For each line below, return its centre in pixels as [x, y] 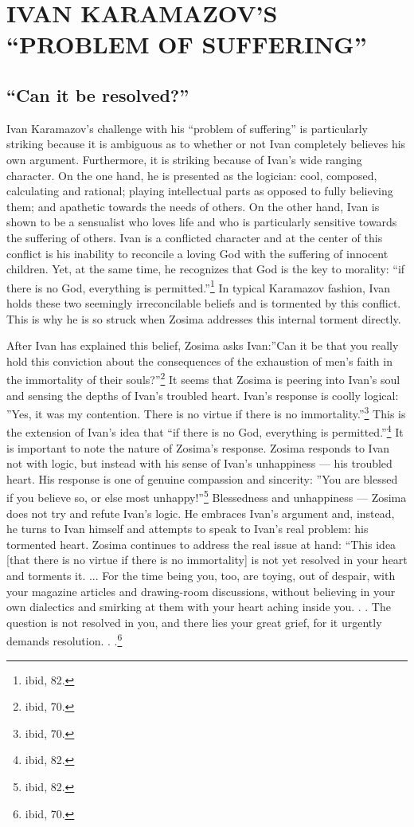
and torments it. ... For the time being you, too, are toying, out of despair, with [201, 576]
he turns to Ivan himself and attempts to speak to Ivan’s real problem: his [187, 529]
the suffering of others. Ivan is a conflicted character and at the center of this [195, 237]
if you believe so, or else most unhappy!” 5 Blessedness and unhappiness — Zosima [207, 496]
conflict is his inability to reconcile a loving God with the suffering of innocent [197, 253]
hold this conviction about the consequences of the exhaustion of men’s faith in [199, 361]
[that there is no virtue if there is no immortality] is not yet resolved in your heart [207, 560]
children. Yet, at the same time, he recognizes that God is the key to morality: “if [206, 269]
